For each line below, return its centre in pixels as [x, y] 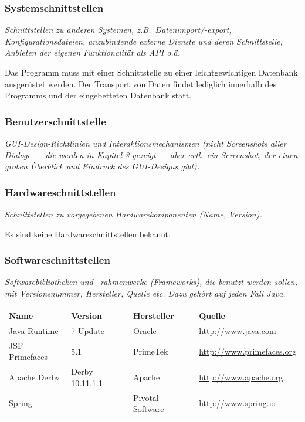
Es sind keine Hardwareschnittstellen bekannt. [88, 234]
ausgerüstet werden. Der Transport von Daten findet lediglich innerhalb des [140, 84]
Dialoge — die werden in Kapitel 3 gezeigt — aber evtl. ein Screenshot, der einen [151, 154]
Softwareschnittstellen [57, 260]
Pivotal [146, 397]
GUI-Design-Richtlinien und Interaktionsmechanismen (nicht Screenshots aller [146, 143]
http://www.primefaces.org [248, 351]
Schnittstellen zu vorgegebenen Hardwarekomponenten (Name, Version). [133, 214]
